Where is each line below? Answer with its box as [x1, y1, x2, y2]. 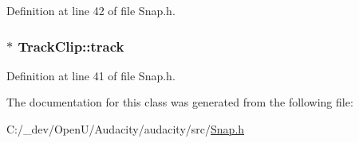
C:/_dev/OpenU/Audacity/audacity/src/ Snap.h [6, 121, 245, 137]
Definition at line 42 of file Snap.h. [6, 2, 176, 18]
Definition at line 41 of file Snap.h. [6, 67, 176, 83]
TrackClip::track [18, 36, 124, 56]
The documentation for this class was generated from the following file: [6, 94, 353, 110]
